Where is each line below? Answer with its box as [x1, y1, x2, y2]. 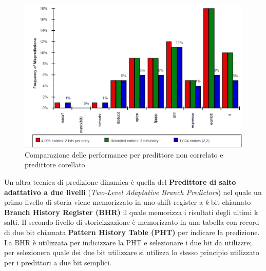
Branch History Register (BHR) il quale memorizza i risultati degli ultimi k [4, 206, 258, 217]
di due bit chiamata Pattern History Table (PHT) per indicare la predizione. [4, 227, 260, 237]
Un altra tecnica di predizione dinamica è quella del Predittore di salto [4, 177, 236, 187]
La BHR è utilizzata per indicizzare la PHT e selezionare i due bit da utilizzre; [4, 237, 252, 247]
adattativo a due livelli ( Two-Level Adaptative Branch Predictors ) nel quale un [4, 186, 262, 197]
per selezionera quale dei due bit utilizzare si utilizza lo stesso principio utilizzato [4, 247, 259, 258]
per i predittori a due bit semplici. [4, 257, 112, 267]
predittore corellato [25, 159, 85, 170]
